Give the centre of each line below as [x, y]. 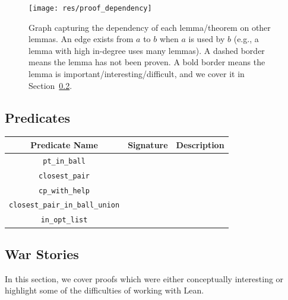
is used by [207, 39]
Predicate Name [64, 144]
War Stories [42, 253]
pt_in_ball [64, 161]
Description [200, 144]
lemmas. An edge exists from [81, 39]
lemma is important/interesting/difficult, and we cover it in [137, 74]
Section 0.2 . [50, 85]
